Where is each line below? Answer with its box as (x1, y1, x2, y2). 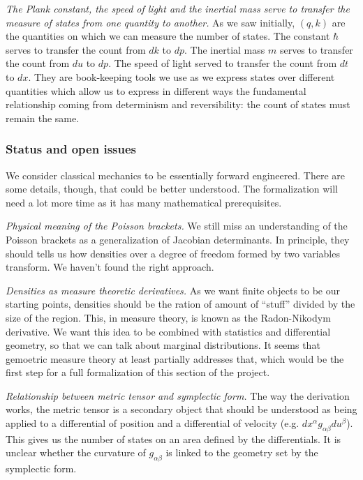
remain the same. (6, 110, 80, 125)
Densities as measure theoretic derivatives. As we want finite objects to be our (6, 283, 340, 297)
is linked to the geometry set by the (165, 445, 318, 460)
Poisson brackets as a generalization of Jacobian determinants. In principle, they (6, 232, 350, 246)
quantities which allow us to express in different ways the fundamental (6, 83, 306, 98)
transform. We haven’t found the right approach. (6, 260, 214, 274)
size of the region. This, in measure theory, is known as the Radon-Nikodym (6, 310, 331, 324)
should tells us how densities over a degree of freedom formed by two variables (6, 246, 340, 260)
